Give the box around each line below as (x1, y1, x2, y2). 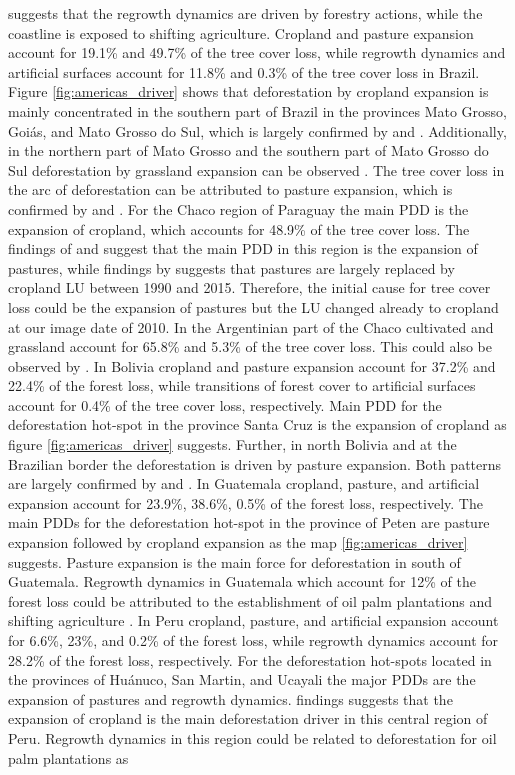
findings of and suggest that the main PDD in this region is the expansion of (8, 238, 478, 259)
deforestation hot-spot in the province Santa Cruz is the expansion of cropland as (8, 414, 507, 435)
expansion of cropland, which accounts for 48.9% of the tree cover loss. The (8, 218, 470, 239)
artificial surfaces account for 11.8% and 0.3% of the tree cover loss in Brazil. (8, 61, 480, 82)
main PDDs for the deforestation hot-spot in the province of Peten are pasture (8, 512, 490, 533)
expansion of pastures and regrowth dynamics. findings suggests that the (8, 688, 453, 709)
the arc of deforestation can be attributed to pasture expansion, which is (8, 179, 453, 200)
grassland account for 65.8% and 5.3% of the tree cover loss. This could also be (8, 336, 492, 357)
